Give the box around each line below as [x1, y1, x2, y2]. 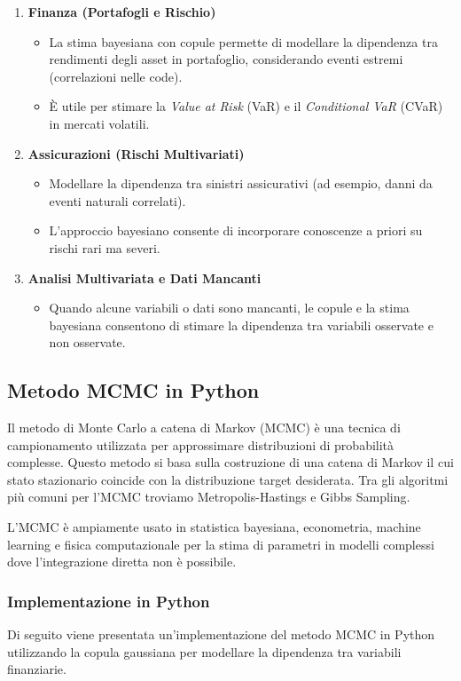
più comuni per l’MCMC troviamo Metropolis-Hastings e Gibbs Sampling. [7, 487, 410, 506]
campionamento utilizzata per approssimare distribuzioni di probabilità [7, 435, 395, 454]
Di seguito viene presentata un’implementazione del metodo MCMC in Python [7, 625, 435, 644]
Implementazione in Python [7, 590, 210, 612]
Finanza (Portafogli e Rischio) [27, 3, 216, 20]
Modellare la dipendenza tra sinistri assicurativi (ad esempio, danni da [49, 174, 433, 193]
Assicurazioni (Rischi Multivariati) [27, 144, 245, 162]
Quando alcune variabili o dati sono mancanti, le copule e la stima [49, 298, 410, 317]
